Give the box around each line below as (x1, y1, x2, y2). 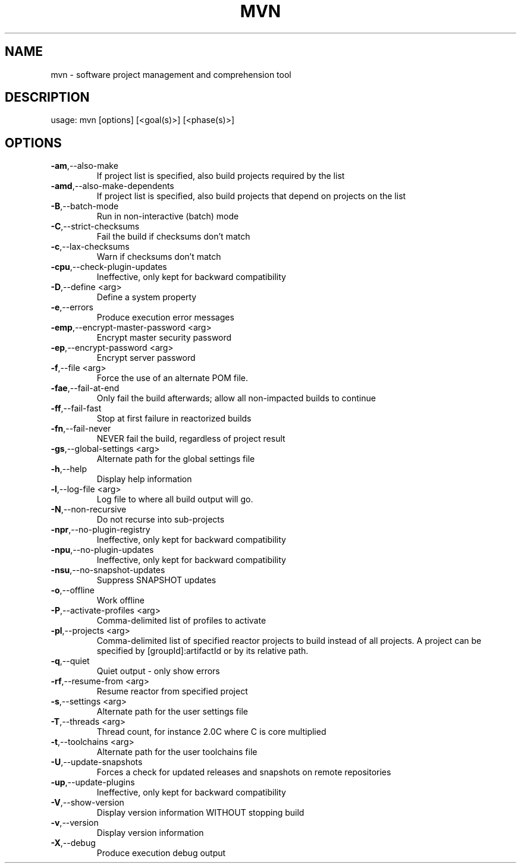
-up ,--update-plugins (51, 777, 135, 788)
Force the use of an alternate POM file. (96, 373, 248, 383)
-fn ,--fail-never (51, 423, 111, 434)
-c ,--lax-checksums (51, 241, 130, 252)
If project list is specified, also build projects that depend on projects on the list (96, 191, 406, 202)
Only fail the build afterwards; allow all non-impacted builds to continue (96, 393, 376, 404)
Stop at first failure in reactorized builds (96, 413, 252, 424)
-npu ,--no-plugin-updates (51, 545, 154, 555)
